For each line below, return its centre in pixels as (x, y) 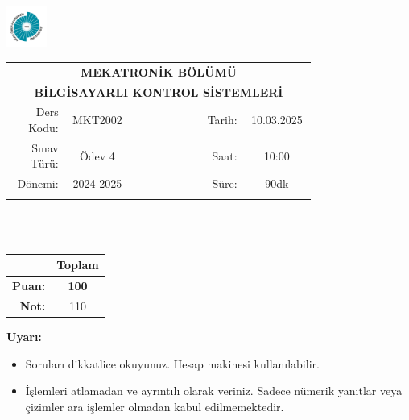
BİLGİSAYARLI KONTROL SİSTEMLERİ (159, 91)
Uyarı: (24, 337)
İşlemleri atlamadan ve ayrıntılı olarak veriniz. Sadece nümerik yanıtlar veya (214, 391)
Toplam (78, 265)
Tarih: (222, 120)
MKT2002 (97, 120)
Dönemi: (38, 183)
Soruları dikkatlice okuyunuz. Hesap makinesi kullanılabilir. (172, 363)
